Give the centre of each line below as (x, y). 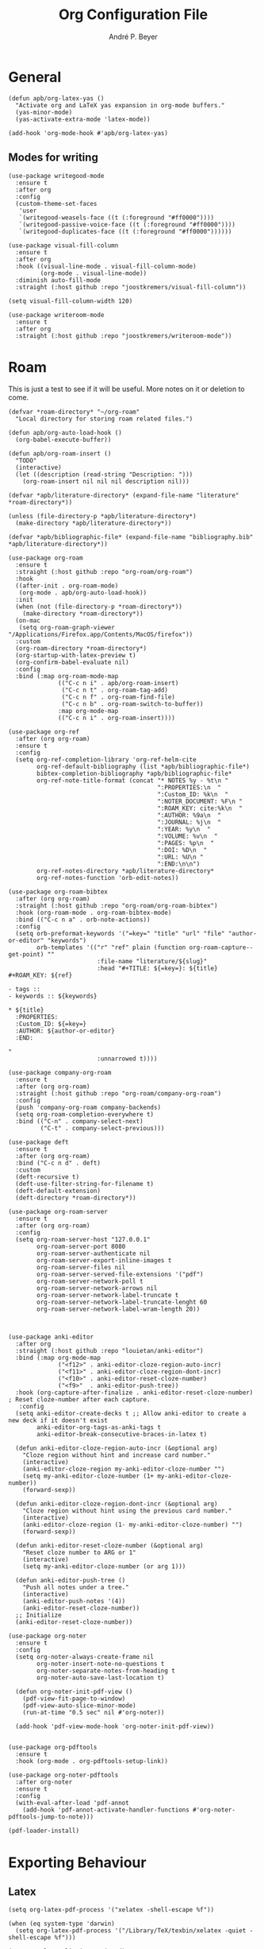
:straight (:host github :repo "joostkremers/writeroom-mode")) (124, 335)
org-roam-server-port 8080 (81, 1247)
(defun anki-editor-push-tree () (71, 1581)
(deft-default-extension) (58, 1191)
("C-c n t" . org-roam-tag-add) (115, 690)
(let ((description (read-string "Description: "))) (104, 475)
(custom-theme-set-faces (56, 203)
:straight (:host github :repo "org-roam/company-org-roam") (119, 1094)
